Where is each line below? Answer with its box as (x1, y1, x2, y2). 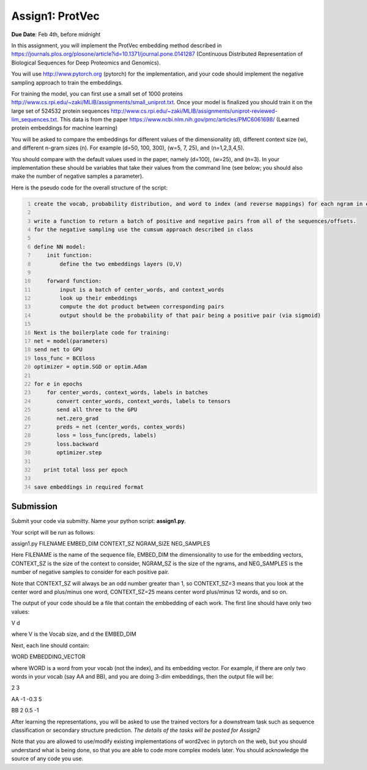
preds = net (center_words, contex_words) (56, 423, 186, 430)
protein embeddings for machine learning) (11, 124, 118, 132)
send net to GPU (34, 346, 83, 353)
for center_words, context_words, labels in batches (46, 389, 209, 396)
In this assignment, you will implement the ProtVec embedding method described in (11, 42, 222, 49)
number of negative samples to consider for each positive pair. (11, 568, 169, 576)
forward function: (46, 278, 102, 284)
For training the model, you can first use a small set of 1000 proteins (11, 90, 183, 97)
